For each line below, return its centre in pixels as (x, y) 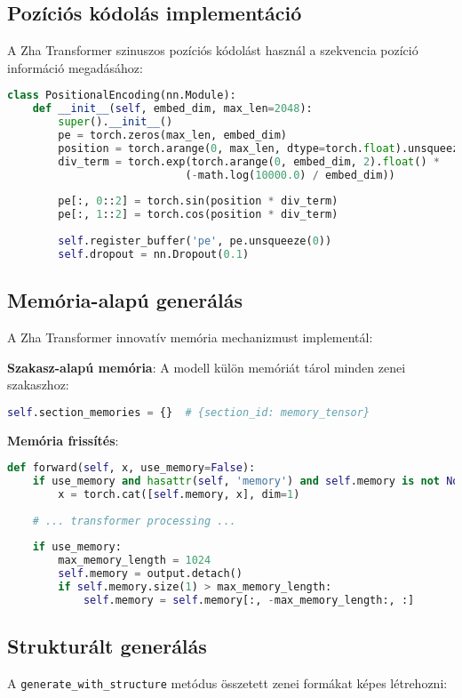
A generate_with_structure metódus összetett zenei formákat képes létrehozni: (227, 683)
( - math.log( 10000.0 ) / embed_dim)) (290, 175)
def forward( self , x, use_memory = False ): (131, 468)
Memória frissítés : (63, 440)
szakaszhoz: (38, 385)
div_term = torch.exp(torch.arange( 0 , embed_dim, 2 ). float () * (249, 161)
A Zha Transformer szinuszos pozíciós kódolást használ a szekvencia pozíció (213, 50)
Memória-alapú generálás (125, 300)
